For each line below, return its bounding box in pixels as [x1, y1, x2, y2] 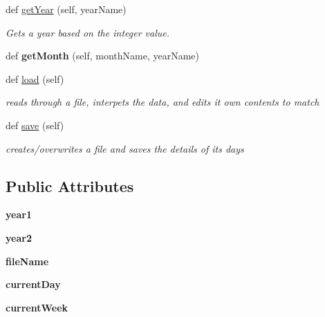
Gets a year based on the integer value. [6, 25, 169, 39]
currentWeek [6, 300, 68, 314]
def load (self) [6, 71, 64, 86]
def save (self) [6, 117, 64, 132]
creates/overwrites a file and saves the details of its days [6, 141, 244, 155]
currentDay [6, 277, 61, 291]
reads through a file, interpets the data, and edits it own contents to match [6, 95, 319, 109]
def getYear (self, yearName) [6, 2, 127, 16]
